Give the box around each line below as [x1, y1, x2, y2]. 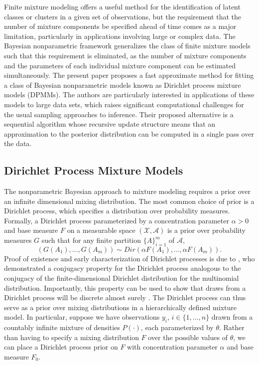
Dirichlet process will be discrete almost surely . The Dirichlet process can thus [4, 292, 246, 303]
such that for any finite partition [41, 235, 141, 245]
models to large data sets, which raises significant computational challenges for [4, 99, 244, 109]
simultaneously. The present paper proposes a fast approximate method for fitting [4, 70, 254, 80]
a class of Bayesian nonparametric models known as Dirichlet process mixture [4, 79, 241, 90]
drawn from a [211, 312, 253, 322]
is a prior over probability [167, 225, 246, 235]
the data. [4, 138, 32, 149]
